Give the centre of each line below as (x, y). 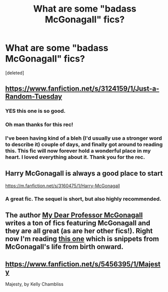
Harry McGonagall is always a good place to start (84, 173)
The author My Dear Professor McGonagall (74, 215)
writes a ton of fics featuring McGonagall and (78, 223)
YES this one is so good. (35, 111)
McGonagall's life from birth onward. (64, 247)
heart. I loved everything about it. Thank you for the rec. (75, 157)
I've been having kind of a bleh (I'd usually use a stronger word (84, 138)
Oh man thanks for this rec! (39, 124)
